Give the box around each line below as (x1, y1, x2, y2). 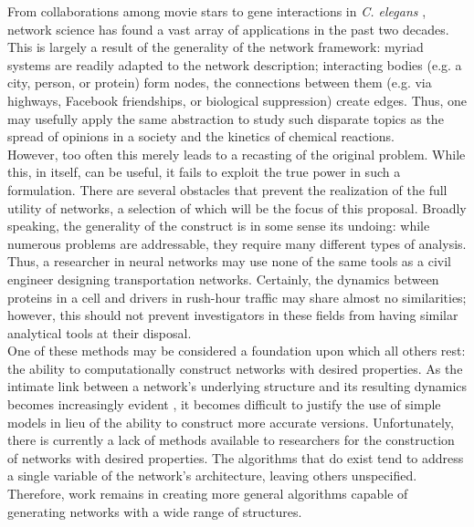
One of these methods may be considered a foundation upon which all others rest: (7, 341, 466, 360)
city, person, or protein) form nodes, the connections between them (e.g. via (7, 73, 432, 92)
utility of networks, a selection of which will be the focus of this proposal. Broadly (7, 198, 467, 217)
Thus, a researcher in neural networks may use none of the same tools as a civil (7, 252, 451, 271)
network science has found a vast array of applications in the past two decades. (7, 19, 449, 38)
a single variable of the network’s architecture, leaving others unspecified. (7, 466, 417, 485)
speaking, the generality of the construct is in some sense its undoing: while (7, 216, 430, 235)
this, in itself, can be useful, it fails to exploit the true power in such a (7, 162, 401, 181)
